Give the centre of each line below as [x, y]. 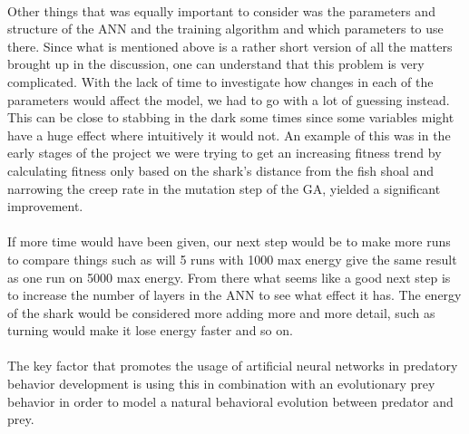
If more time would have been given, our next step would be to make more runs [229, 241]
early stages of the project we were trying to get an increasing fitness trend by [225, 153]
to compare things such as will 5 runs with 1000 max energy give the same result [232, 259]
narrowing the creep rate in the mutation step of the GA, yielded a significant [224, 188]
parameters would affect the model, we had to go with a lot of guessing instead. [229, 99]
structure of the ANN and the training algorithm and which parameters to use [225, 29]
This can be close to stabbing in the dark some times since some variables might [231, 117]
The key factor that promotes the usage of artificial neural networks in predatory [233, 366]
